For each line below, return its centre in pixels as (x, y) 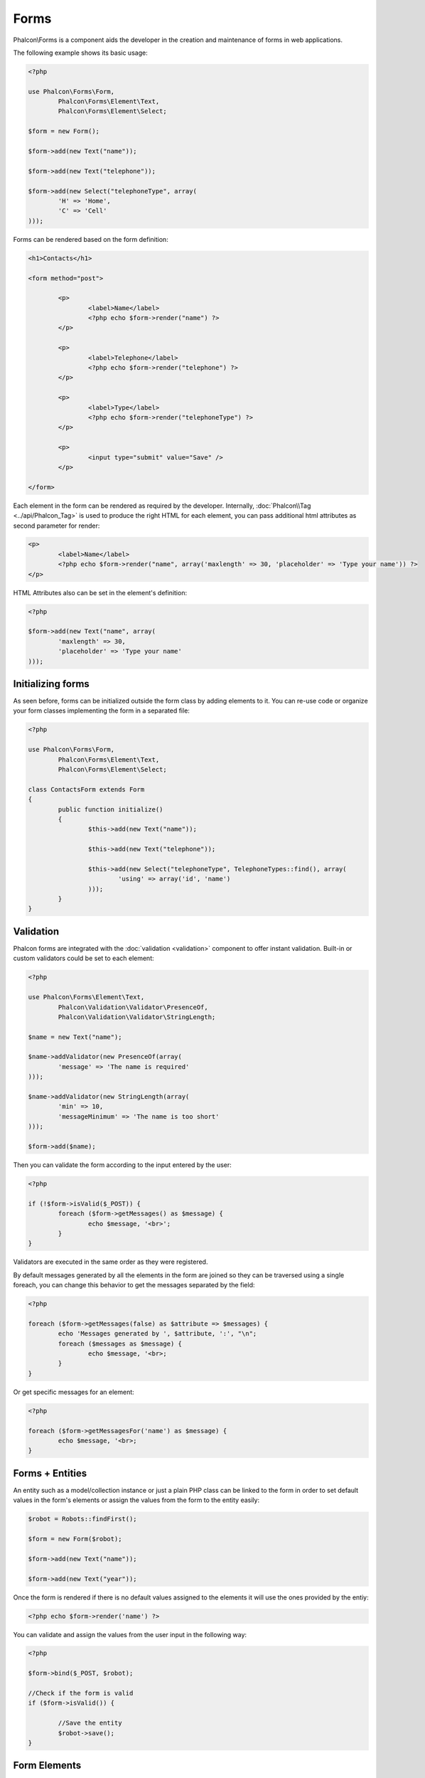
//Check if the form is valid (81, 1693)
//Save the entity (90, 1723)
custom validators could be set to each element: (84, 958)
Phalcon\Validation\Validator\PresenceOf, (133, 1007)
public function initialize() (111, 809)
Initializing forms (52, 684)
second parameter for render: (57, 526)
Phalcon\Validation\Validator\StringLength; (137, 1017)
